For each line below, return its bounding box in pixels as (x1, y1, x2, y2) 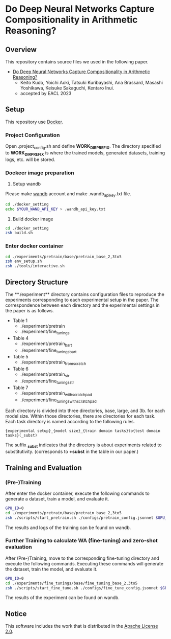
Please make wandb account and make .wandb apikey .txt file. (5, 191, 131, 198)
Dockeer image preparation (5, 169, 75, 176)
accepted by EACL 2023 (20, 90, 72, 96)
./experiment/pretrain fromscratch (20, 359, 87, 367)
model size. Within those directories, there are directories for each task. (5, 413, 156, 419)
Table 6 (12, 366, 29, 372)
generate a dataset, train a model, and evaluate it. (5, 495, 109, 501)
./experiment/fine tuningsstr (20, 378, 74, 385)
